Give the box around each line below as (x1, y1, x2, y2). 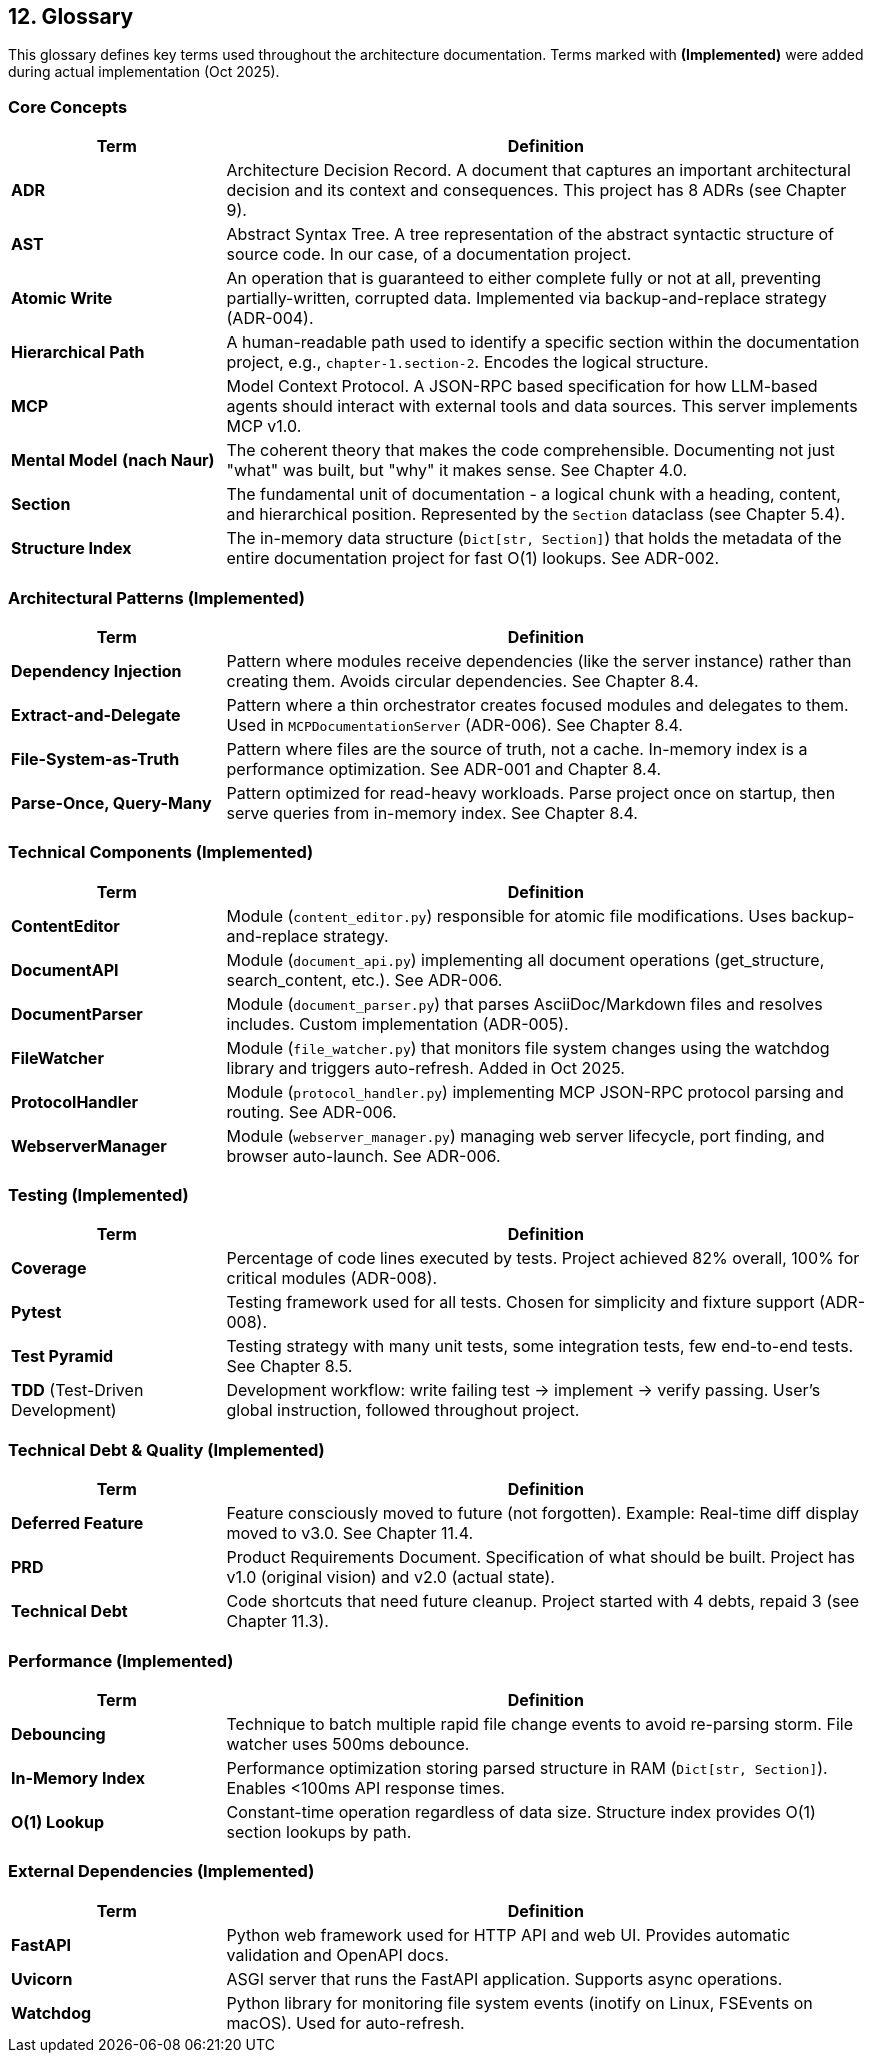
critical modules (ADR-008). (226, 1268, 438, 1289)
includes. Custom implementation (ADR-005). (226, 1013, 569, 1034)
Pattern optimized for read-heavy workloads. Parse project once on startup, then (226, 782, 836, 803)
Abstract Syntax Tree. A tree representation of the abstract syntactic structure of (226, 224, 834, 245)
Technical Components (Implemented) (8, 842, 314, 863)
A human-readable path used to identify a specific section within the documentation (226, 332, 860, 353)
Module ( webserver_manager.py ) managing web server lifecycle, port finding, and (226, 1125, 825, 1146)
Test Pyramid (11, 1346, 114, 1367)
